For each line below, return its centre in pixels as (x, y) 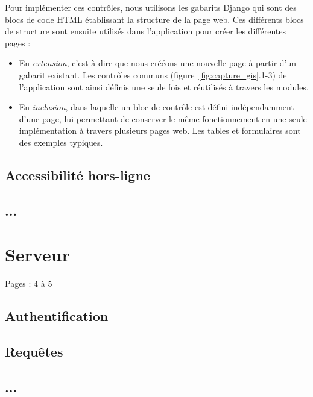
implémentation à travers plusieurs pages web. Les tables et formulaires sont (160, 130)
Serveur (37, 255)
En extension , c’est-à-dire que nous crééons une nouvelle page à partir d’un (158, 63)
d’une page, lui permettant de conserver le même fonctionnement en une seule (163, 118)
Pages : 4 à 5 (29, 283)
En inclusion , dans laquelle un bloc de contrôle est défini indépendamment (156, 107)
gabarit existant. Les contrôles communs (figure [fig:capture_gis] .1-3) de (153, 74)
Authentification (57, 316)
